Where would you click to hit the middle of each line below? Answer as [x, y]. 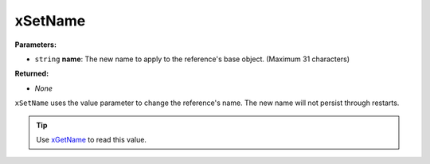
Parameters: [36, 45]
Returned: [32, 74]
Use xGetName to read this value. [92, 139]
